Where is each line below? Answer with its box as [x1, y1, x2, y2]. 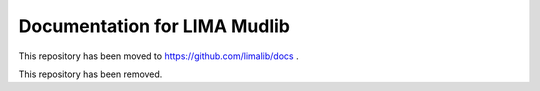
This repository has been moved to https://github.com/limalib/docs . [18, 50, 299, 62]
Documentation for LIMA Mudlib [18, 15, 290, 37]
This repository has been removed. [18, 68, 163, 80]
